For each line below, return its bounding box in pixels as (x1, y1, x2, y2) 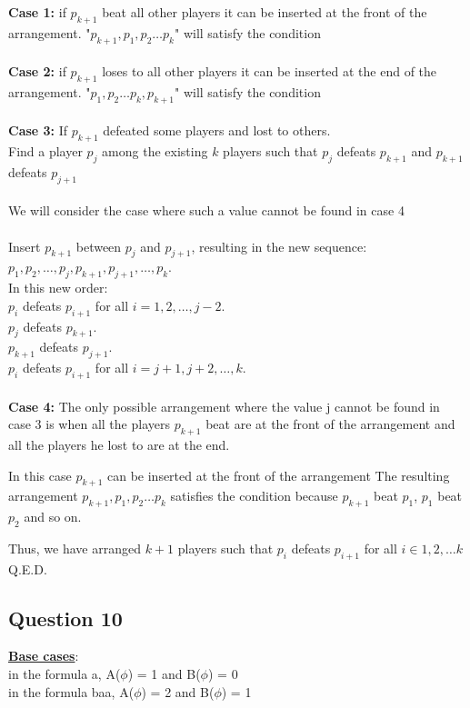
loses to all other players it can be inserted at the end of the (102, 62, 437, 81)
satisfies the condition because (170, 486, 338, 505)
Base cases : (8, 646, 79, 665)
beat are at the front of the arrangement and (205, 414, 455, 434)
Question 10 (8, 603, 123, 632)
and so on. (24, 507, 82, 526)
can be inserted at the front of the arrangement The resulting (106, 465, 450, 484)
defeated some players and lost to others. (103, 121, 331, 140)
